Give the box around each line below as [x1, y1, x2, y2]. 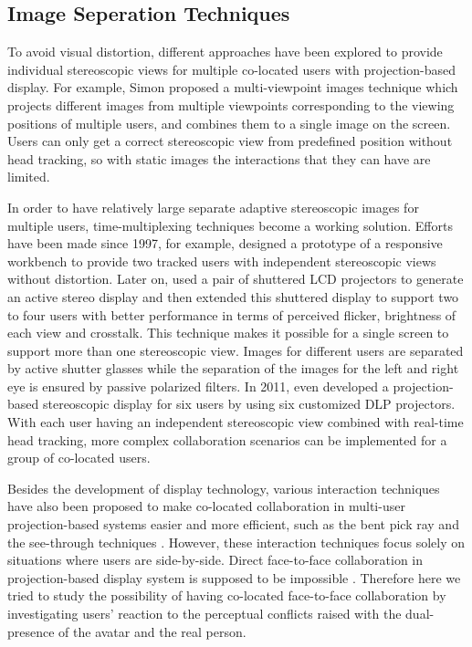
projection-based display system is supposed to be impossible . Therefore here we [7, 568, 461, 587]
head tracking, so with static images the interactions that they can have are [7, 149, 431, 168]
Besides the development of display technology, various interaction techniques [7, 478, 440, 497]
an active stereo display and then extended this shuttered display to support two [7, 287, 459, 306]
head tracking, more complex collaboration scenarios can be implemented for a [7, 430, 447, 449]
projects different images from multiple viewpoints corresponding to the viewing [7, 95, 455, 114]
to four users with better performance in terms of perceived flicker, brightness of [7, 305, 456, 324]
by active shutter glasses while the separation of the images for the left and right [7, 359, 459, 378]
